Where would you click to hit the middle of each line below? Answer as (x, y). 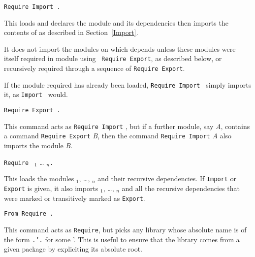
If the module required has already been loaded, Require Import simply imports (128, 84)
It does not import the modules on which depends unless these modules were (120, 48)
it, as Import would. (36, 94)
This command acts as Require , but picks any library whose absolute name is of (125, 229)
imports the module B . (38, 145)
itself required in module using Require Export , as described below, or (113, 58)
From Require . (29, 214)
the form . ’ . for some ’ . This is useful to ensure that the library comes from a (122, 239)
